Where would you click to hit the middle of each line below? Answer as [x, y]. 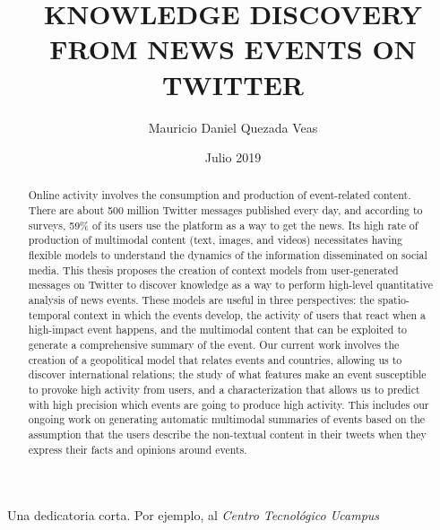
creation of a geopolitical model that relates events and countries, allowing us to [215, 359]
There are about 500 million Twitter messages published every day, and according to [225, 210]
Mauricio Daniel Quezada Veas [233, 127]
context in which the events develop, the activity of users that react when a [250, 314]
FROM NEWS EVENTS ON [233, 49]
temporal [49, 314]
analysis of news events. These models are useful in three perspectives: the [201, 300]
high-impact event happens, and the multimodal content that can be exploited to [217, 330]
